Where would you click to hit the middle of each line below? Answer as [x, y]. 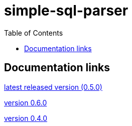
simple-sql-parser [66, 11]
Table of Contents [34, 33]
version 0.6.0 [26, 102]
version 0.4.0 [26, 118]
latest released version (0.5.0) [53, 87]
